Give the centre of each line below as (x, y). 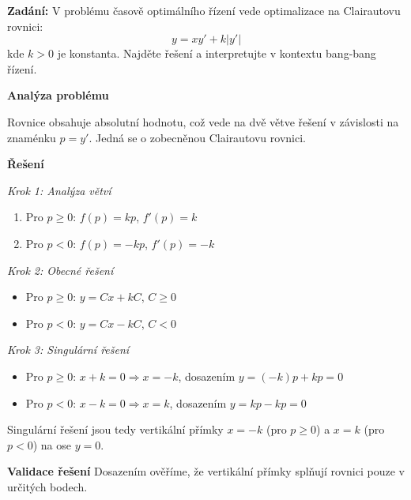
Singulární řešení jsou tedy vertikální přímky (115, 429)
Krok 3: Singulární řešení (68, 350)
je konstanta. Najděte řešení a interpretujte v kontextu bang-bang (217, 53)
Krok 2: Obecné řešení (60, 270)
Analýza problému (58, 95)
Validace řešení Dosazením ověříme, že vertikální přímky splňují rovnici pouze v (206, 471)
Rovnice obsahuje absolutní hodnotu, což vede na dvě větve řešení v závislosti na (203, 121)
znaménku (32, 137)
